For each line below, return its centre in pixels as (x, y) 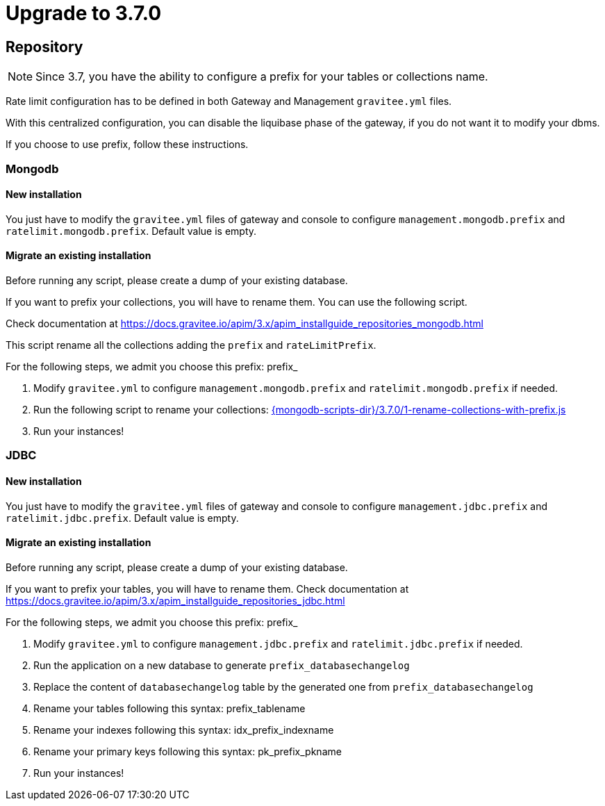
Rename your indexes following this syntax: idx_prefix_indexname (184, 730)
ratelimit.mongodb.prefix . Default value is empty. (131, 231)
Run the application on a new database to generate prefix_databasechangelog (222, 665)
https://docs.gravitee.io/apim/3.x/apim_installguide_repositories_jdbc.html (175, 600)
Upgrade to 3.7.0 (84, 13)
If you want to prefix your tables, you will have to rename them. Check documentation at (207, 589)
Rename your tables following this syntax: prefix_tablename (169, 708)
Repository (44, 47)
